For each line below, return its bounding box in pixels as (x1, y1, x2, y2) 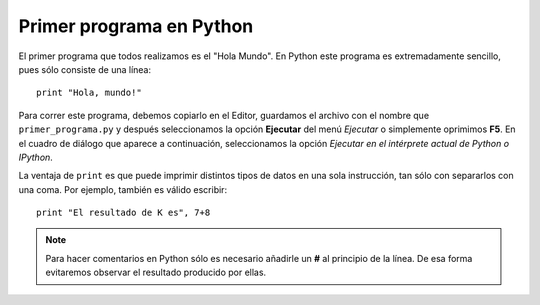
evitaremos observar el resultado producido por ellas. (45, 266, 267, 279)
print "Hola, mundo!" (36, 87, 142, 99)
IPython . (18, 151, 54, 163)
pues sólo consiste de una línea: (18, 63, 152, 75)
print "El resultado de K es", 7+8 (36, 207, 211, 219)
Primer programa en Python (18, 15, 254, 37)
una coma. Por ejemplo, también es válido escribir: (18, 183, 228, 195)
